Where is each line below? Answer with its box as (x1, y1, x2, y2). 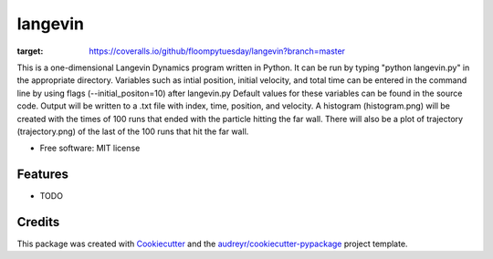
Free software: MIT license (39, 142, 141, 154)
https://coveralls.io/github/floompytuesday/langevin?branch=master (89, 46, 346, 57)
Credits (16, 214, 60, 230)
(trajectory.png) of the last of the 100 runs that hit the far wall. (16, 126, 249, 137)
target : (16, 46, 44, 57)
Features (16, 167, 68, 182)
